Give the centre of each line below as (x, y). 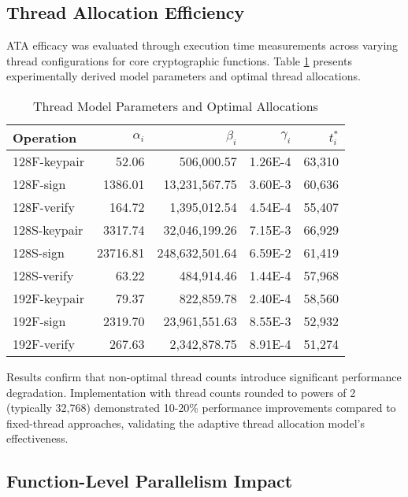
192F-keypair (48, 298)
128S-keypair (48, 229)
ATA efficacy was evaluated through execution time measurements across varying (202, 45)
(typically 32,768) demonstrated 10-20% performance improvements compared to (201, 408)
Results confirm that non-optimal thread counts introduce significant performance (204, 376)
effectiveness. (37, 438)
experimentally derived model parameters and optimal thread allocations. (184, 76)
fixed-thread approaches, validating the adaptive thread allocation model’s (185, 423)
